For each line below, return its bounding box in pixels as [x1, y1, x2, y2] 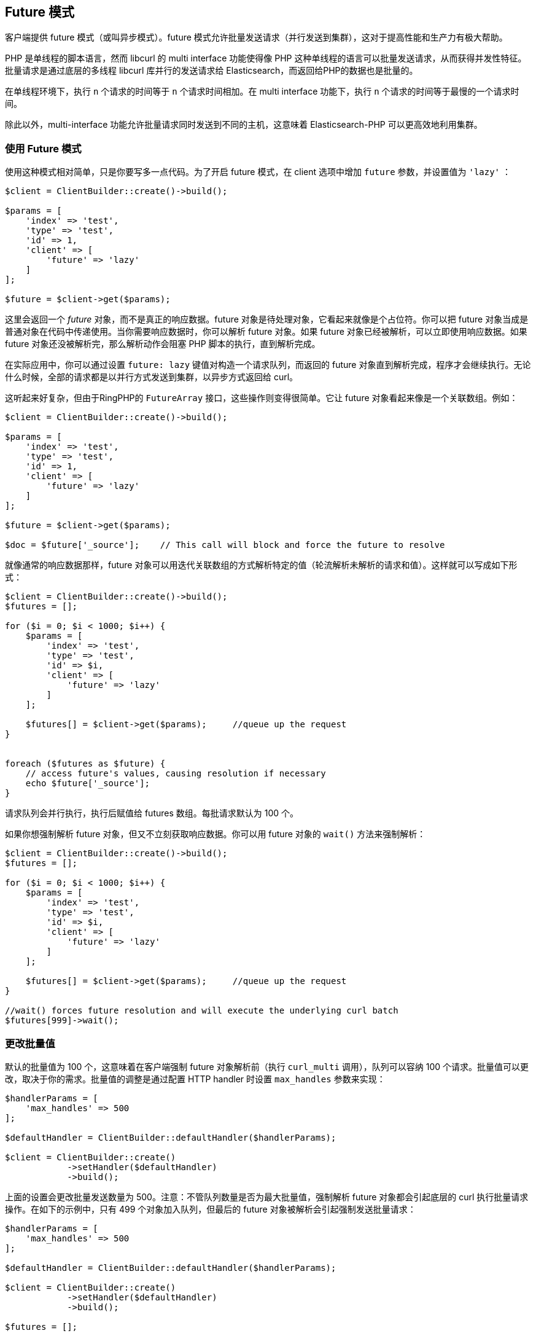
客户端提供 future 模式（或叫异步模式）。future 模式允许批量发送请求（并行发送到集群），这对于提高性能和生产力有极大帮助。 [5, 32, 508, 43]
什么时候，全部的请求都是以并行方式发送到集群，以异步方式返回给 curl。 [5, 372, 298, 383]
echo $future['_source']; [25, 778, 150, 789]
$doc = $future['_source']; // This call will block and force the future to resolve [5, 540, 445, 550]
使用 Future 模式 [5, 142, 82, 155]
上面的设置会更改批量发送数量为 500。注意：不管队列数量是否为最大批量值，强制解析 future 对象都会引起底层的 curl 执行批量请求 [5, 1191, 529, 1202]
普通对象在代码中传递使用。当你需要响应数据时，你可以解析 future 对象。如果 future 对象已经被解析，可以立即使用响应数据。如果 [5, 326, 527, 337]
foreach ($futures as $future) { [5, 759, 166, 769]
